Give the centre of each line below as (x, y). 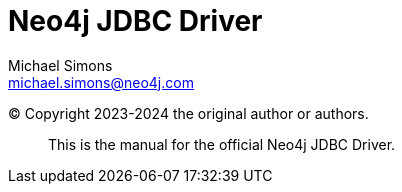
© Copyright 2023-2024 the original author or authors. (188, 113)
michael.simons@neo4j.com (101, 82)
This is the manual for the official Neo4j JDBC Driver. (222, 144)
